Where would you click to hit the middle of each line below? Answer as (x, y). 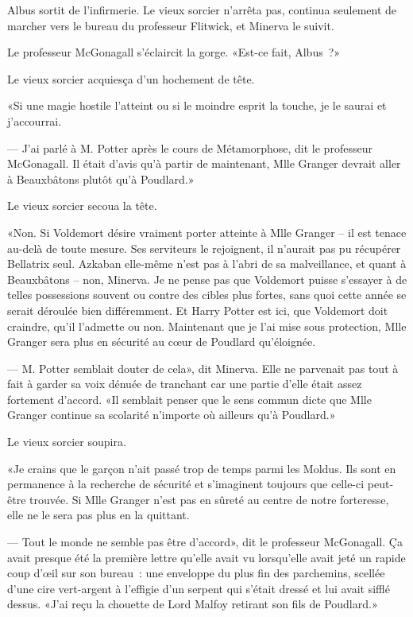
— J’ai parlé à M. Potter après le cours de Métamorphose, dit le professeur (190, 147)
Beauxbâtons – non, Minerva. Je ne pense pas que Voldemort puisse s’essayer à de (207, 279)
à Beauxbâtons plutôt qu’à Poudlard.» (101, 179)
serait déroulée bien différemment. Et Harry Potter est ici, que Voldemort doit (198, 310)
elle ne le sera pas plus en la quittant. (98, 515)
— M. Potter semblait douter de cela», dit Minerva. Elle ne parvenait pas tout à (203, 368)
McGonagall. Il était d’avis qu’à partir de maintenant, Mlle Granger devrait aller (204, 163)
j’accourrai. (35, 120)
